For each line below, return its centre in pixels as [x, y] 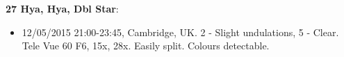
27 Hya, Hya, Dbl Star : [62, 8]
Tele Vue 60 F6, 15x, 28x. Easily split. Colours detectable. [146, 46]
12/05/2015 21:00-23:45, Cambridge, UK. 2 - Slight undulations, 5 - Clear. [180, 32]
